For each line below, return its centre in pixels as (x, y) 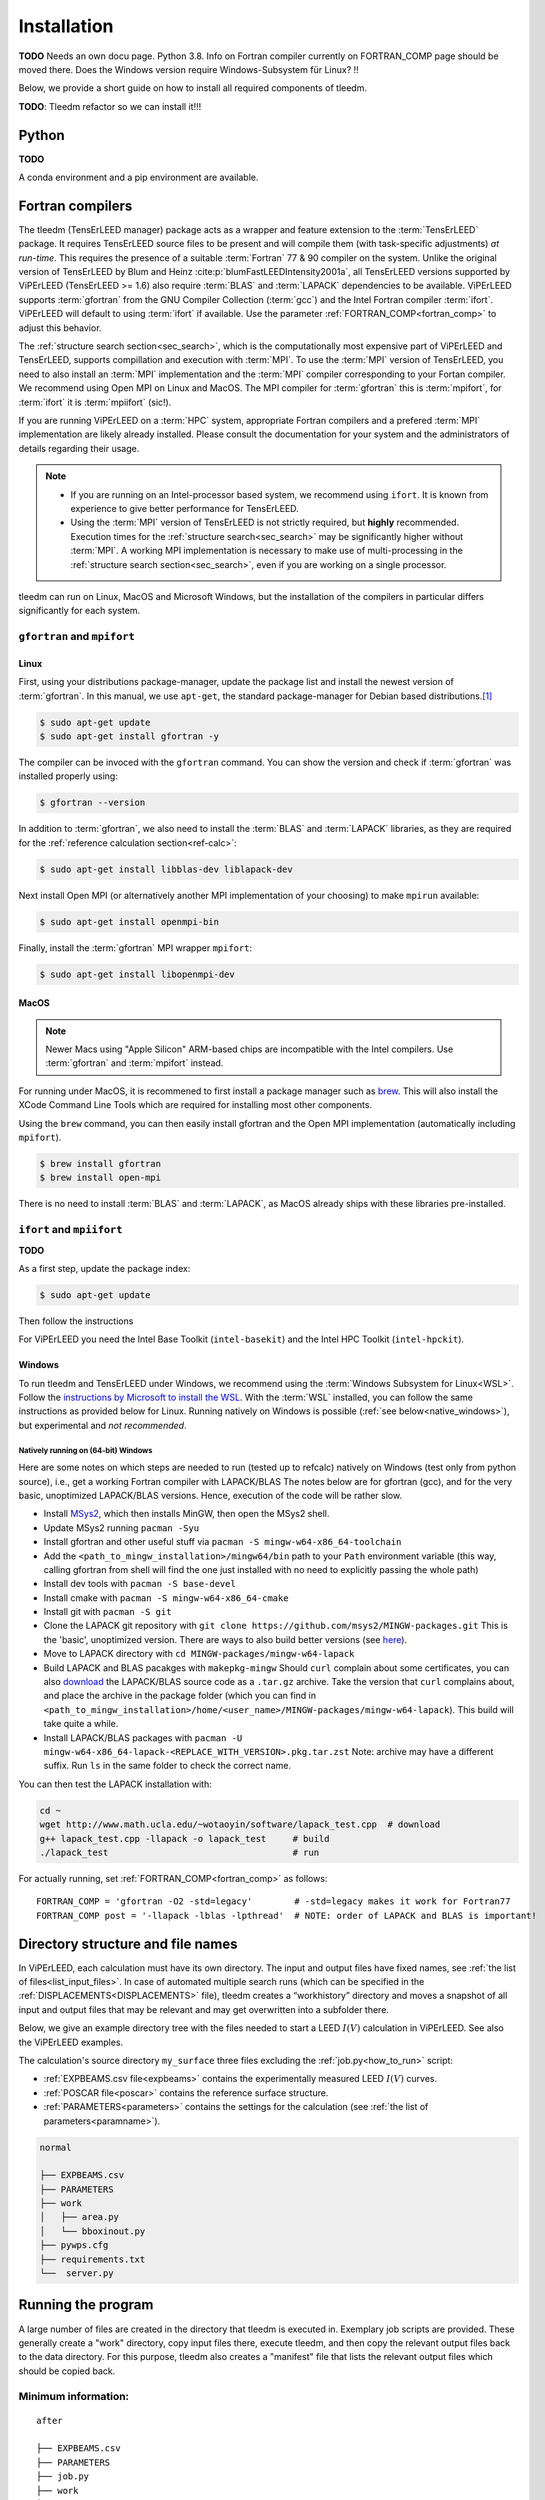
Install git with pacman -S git (107, 1612)
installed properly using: (68, 776)
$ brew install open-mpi (100, 1178)
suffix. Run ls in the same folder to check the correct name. (167, 1766)
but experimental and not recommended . (102, 1425)
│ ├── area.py (79, 2217)
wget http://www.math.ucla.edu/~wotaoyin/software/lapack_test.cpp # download (240, 1824)
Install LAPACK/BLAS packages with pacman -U (143, 1737)
